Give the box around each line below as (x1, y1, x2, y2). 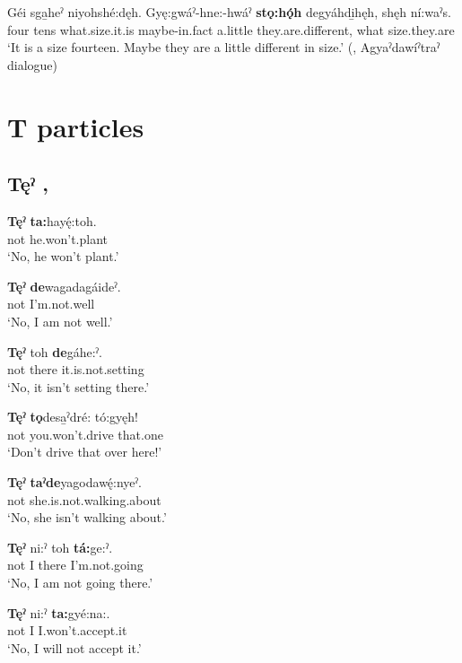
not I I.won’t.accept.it (7, 621, 127, 640)
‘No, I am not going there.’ (7, 573, 153, 592)
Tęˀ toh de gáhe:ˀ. (7, 342, 102, 361)
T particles (7, 108, 144, 144)
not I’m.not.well (7, 294, 95, 313)
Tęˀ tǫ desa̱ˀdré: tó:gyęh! (7, 407, 139, 426)
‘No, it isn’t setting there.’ (7, 377, 150, 396)
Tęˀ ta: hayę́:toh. (7, 211, 97, 230)
